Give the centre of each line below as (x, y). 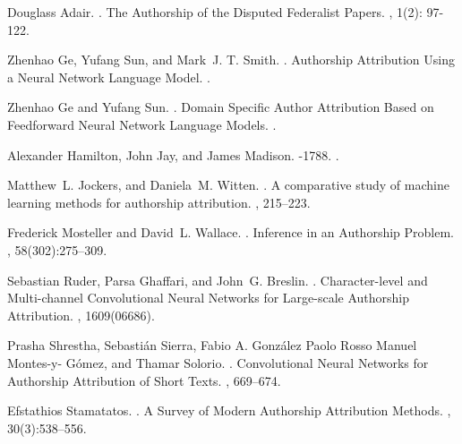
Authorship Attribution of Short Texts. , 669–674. (144, 380)
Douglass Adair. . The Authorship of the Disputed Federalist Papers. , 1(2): (215, 12)
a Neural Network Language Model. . (109, 77)
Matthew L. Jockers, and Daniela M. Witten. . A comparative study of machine (228, 185)
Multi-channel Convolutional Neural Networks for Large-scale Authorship (209, 298)
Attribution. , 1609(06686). (81, 315)
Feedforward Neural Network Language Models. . (142, 124)
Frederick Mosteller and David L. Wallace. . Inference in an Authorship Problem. (231, 232)
